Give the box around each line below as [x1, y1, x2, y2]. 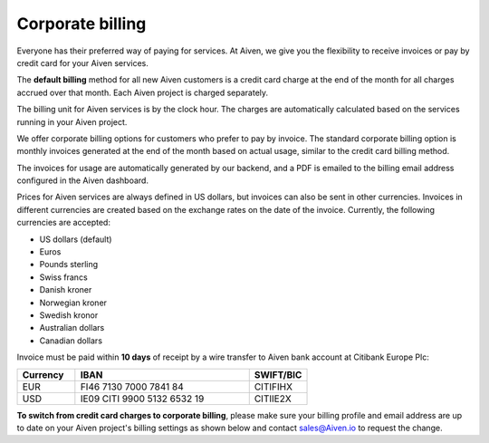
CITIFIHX [254, 380, 293, 393]
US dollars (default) [39, 234, 112, 245]
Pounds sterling [39, 259, 99, 270]
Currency [22, 368, 64, 380]
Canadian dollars [39, 335, 103, 346]
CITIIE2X [254, 392, 292, 405]
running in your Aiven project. [16, 116, 128, 127]
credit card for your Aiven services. [16, 57, 149, 68]
